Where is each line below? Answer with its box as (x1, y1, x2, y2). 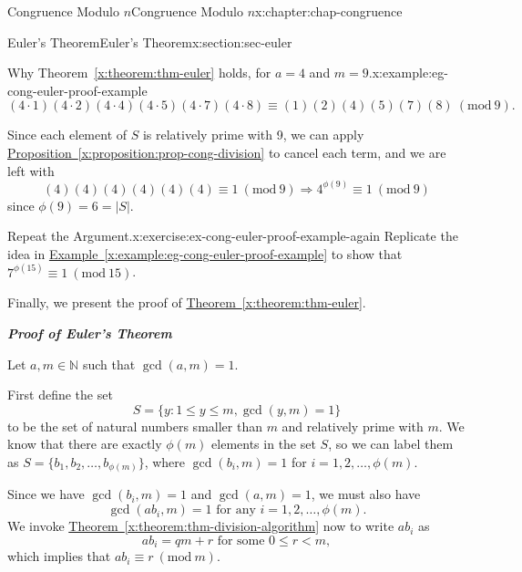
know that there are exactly (7, 434, 162, 453)
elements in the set (211, 434, 316, 453)
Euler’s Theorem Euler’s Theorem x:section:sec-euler (7, 32, 292, 51)
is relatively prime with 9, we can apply (142, 125, 364, 144)
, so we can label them (328, 434, 454, 453)
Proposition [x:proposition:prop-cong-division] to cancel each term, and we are (7, 142, 446, 161)
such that (82, 354, 136, 373)
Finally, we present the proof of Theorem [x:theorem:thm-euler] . (7, 293, 366, 312)
